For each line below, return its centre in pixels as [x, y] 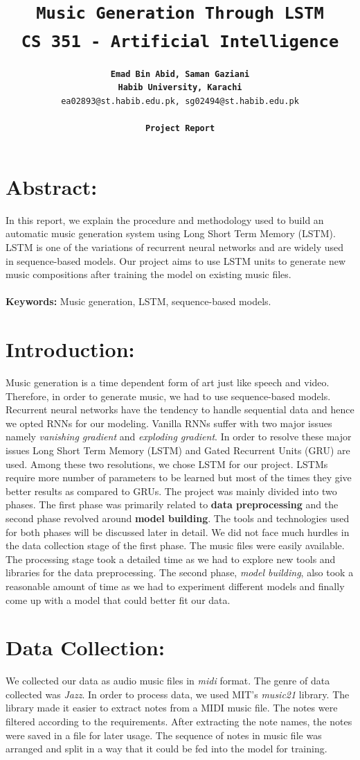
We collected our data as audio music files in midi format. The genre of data [168, 681]
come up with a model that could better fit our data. [118, 599]
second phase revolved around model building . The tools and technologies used [178, 518]
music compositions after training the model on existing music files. [148, 274]
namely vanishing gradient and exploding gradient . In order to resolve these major [179, 437]
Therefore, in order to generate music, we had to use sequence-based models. [168, 396]
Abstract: [52, 186]
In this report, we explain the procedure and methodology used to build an [165, 219]
